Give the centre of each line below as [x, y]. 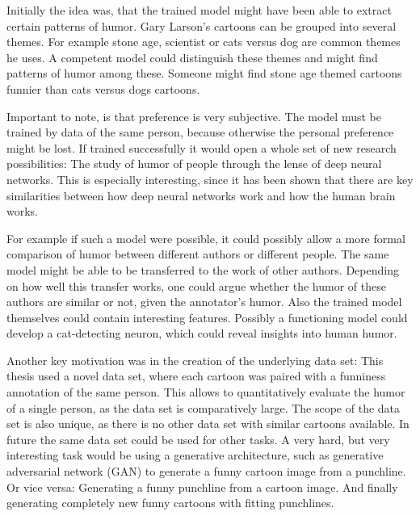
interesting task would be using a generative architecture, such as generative [195, 455]
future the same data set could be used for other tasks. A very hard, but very [198, 439]
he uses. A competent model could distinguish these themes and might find [192, 57]
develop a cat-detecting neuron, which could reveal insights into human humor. [202, 333]
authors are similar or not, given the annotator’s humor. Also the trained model [204, 302]
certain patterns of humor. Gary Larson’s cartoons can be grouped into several [202, 25]
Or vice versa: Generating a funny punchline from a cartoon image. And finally [202, 487]
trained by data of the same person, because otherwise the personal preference [200, 132]
